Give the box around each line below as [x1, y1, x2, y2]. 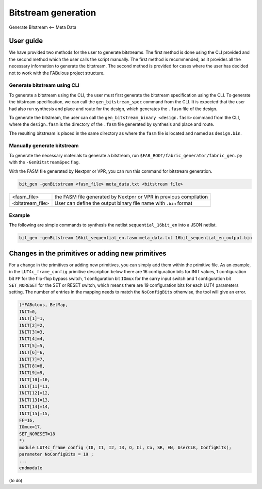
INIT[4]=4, [19, 336, 45, 342]
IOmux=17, [19, 424, 43, 430]
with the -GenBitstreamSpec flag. [9, 159, 80, 165]
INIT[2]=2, [19, 323, 45, 328]
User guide [9, 37, 43, 45]
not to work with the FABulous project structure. [9, 70, 105, 76]
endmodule [19, 465, 43, 471]
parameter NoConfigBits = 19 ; [19, 451, 94, 457]
